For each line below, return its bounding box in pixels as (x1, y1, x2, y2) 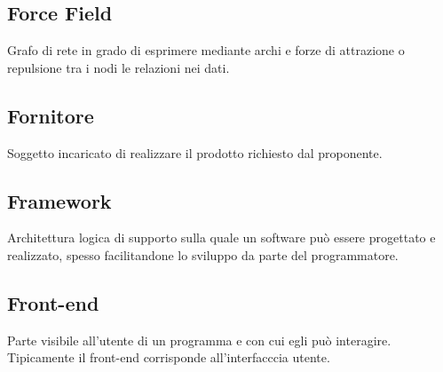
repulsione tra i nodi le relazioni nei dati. (7, 58, 230, 76)
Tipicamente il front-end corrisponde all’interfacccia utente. (7, 348, 330, 367)
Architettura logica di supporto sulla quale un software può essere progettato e (7, 228, 436, 247)
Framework (7, 186, 112, 214)
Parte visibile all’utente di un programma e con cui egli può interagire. (7, 330, 392, 349)
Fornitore (7, 101, 94, 129)
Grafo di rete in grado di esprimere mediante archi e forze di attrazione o (7, 41, 405, 59)
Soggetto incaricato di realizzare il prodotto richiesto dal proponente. (7, 143, 383, 162)
